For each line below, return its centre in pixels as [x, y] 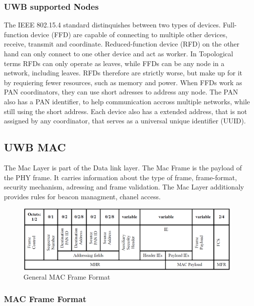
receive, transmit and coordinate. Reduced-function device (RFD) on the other [122, 44]
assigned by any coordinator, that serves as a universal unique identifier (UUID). [125, 121]
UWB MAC [35, 147]
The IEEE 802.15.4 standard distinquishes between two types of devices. [112, 25]
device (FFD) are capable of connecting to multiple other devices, [129, 34]
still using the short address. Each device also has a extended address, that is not [126, 111]
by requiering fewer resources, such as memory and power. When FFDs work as [123, 82]
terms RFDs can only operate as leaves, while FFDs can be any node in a [114, 63]
